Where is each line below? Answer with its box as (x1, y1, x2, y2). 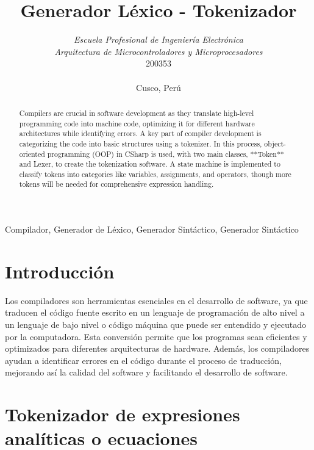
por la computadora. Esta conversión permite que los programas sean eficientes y (5, 330, 307, 343)
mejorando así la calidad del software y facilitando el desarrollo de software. (5, 366, 288, 379)
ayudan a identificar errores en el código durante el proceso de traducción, (5, 354, 282, 366)
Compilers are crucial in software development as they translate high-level (19, 107, 254, 118)
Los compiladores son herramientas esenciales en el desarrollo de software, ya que (5, 294, 308, 307)
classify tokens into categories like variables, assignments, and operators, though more (19, 169, 291, 179)
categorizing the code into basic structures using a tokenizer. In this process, (19, 138, 262, 148)
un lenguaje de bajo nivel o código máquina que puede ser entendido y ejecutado (5, 318, 307, 331)
